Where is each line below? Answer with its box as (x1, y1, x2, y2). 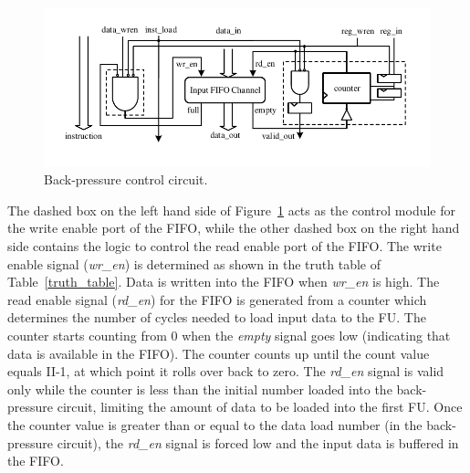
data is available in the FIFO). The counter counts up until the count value (7, 343, 430, 363)
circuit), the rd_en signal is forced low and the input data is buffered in (57, 433, 459, 452)
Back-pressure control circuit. (44, 170, 208, 189)
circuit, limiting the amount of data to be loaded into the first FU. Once (57, 397, 463, 416)
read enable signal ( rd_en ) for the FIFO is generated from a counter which (7, 289, 427, 309)
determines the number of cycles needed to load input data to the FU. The (7, 308, 426, 327)
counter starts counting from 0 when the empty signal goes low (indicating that (7, 326, 451, 345)
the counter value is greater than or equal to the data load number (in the (7, 415, 423, 434)
